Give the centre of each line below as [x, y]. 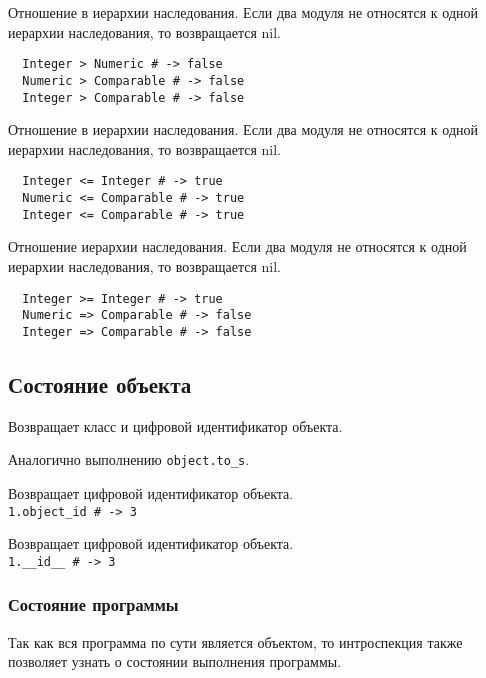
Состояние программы [93, 604]
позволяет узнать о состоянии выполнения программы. [175, 661]
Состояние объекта [100, 383]
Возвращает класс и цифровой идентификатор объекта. [175, 425]
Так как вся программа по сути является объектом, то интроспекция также [235, 641]
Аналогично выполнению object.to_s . [129, 459]
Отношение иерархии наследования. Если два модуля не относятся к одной [237, 246]
